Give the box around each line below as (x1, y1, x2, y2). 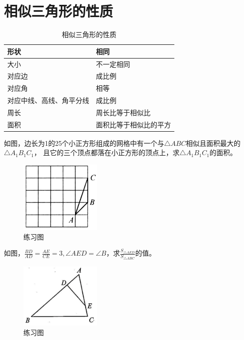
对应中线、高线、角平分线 (7, 95, 89, 105)
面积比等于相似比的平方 (96, 119, 171, 129)
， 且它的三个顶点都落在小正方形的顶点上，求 (34, 147, 180, 158)
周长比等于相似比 (96, 107, 150, 117)
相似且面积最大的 (186, 138, 241, 148)
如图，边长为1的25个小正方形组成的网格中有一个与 (4, 138, 164, 148)
